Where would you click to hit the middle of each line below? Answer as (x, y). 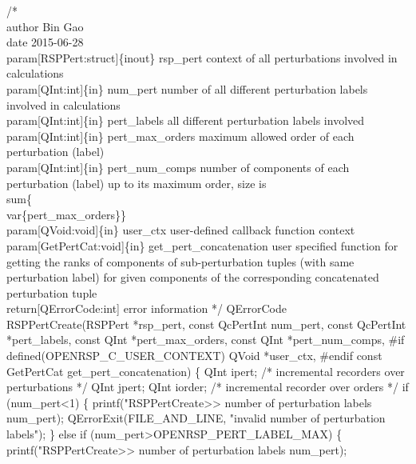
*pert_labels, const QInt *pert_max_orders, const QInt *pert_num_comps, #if (206, 340)
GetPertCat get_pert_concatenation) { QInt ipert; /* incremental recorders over (206, 371)
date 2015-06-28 (45, 42)
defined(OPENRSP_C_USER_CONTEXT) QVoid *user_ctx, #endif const (194, 356)
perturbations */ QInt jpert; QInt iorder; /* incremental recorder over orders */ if (208, 387)
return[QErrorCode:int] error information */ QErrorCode (147, 308)
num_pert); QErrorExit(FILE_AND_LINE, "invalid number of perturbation (196, 418)
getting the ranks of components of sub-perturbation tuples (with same (180, 261)
